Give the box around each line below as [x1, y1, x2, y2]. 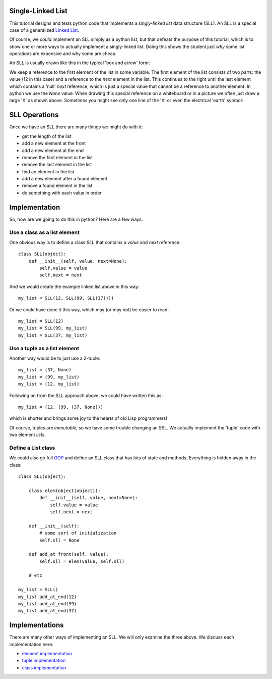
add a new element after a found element [22, 176, 108, 182]
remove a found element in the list [22, 182, 93, 189]
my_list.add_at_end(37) [18, 608, 77, 614]
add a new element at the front [22, 140, 86, 147]
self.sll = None [39, 537, 80, 543]
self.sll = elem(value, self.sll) [39, 558, 125, 564]
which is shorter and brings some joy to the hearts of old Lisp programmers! [9, 415, 167, 421]
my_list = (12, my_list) [18, 381, 80, 387]
